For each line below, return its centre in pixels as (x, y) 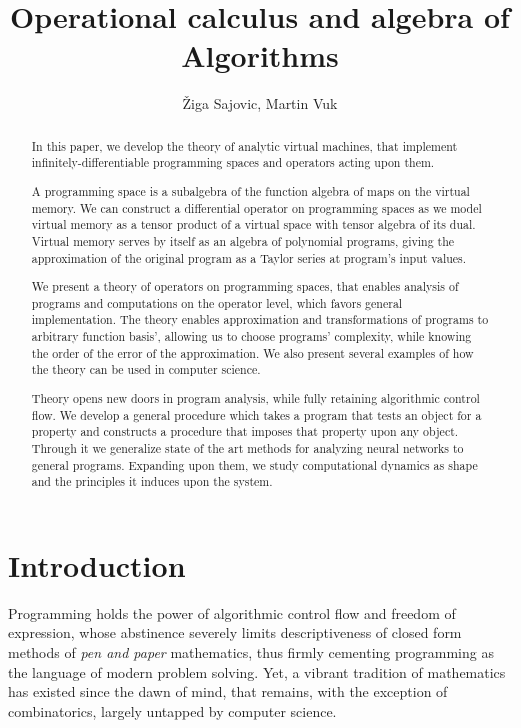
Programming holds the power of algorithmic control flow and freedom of (232, 612)
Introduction (97, 564)
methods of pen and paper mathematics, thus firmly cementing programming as (251, 651)
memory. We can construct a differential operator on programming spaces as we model (256, 207)
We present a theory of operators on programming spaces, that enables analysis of (245, 286)
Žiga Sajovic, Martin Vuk (260, 103)
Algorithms (260, 55)
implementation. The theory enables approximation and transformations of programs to (260, 319)
